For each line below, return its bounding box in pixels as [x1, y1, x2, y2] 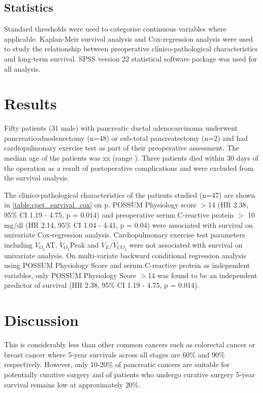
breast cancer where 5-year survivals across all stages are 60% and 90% [4, 349, 225, 359]
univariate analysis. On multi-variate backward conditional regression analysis [4, 250, 246, 260]
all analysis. [4, 63, 41, 74]
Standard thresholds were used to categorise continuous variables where [4, 23, 226, 34]
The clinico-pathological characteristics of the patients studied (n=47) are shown [4, 189, 255, 200]
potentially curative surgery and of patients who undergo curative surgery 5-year [4, 369, 255, 379]
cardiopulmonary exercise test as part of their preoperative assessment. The [4, 142, 240, 153]
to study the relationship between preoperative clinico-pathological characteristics [4, 43, 258, 54]
